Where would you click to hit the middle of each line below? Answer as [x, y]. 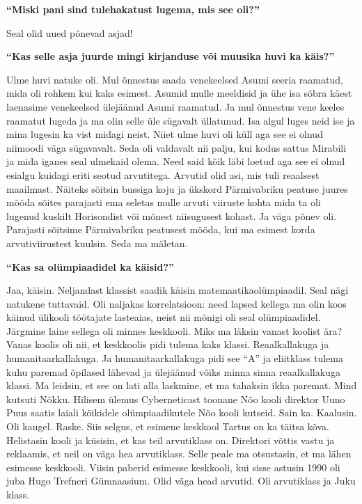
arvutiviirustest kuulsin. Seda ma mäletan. [97, 243]
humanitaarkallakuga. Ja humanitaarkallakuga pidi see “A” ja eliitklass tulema [175, 358]
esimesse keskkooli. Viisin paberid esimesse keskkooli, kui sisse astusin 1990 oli [173, 467]
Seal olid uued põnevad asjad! [70, 32]
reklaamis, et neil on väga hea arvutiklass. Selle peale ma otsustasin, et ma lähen [179, 454]
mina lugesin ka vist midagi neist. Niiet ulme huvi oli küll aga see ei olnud [165, 134]
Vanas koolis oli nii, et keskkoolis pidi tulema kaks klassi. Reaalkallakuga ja [168, 344]
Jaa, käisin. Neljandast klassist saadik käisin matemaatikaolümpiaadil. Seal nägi [178, 290]
